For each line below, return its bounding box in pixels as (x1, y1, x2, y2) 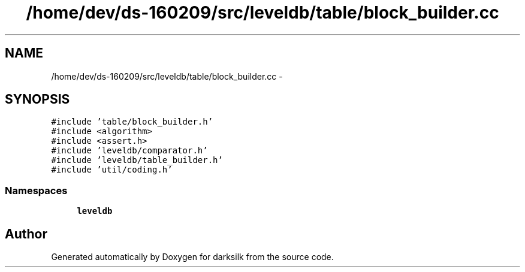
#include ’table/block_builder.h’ (51, 117, 213, 127)
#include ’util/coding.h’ (51, 165, 173, 175)
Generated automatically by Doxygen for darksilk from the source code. (51, 252, 334, 262)
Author (5, 226, 47, 241)
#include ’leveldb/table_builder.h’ (51, 155, 223, 165)
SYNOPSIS (5, 92, 70, 107)
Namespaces (5, 184, 68, 197)
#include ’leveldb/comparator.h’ (51, 146, 208, 156)
